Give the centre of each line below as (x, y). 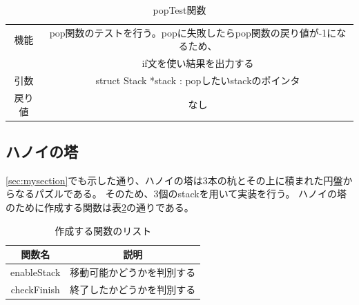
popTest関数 (179, 10)
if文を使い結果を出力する (198, 63)
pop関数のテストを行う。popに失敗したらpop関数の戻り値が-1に (193, 32)
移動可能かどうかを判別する (133, 272)
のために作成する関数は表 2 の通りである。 (100, 207)
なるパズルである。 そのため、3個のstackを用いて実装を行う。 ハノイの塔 (181, 194)
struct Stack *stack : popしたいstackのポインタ (198, 80)
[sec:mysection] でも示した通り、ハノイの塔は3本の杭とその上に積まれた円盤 (174, 180)
